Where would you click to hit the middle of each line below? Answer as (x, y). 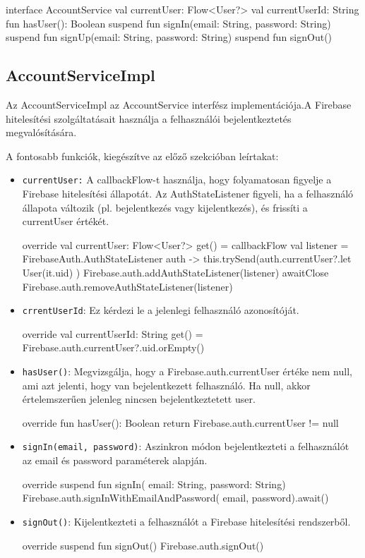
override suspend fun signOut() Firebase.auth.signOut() (143, 545)
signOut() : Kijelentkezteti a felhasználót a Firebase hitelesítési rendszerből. (186, 521)
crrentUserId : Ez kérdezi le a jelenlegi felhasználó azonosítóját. (161, 310)
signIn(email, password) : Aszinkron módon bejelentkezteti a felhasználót (186, 446)
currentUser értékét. (66, 221)
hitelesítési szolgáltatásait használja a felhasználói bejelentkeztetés (149, 118)
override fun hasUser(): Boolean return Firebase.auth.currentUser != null (180, 422)
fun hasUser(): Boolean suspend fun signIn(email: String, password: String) (168, 23)
